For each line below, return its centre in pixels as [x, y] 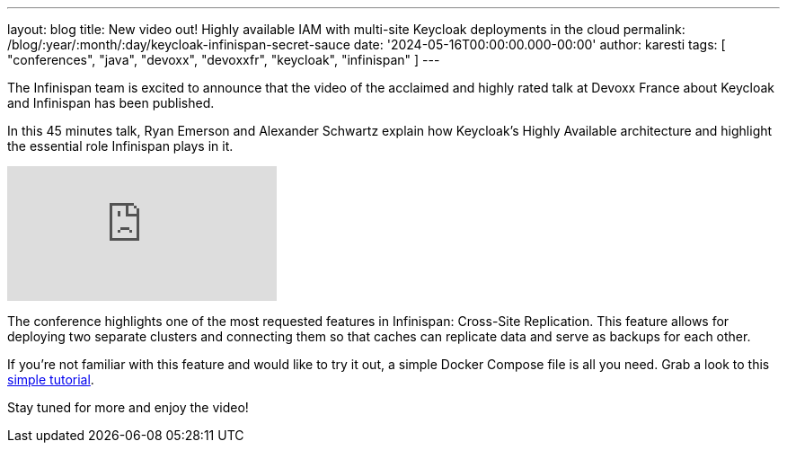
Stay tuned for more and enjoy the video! [128, 407]
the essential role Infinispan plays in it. [120, 146]
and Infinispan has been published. [111, 103]
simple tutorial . [51, 379]
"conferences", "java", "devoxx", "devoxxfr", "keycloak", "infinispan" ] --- [224, 60]
